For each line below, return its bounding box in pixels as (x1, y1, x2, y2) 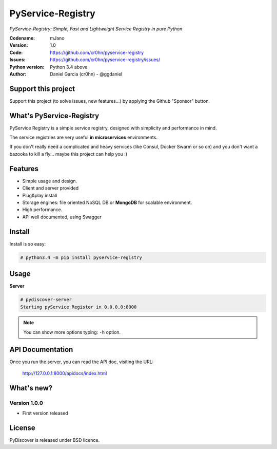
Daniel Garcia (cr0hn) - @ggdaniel (50, 71, 123, 77)
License (9, 424, 35, 433)
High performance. (22, 207, 63, 213)
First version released (22, 410, 69, 416)
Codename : (9, 35, 35, 41)
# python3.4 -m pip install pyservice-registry (20, 254, 142, 260)
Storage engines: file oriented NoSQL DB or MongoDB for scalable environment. (22, 199, 192, 205)
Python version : (9, 64, 45, 70)
